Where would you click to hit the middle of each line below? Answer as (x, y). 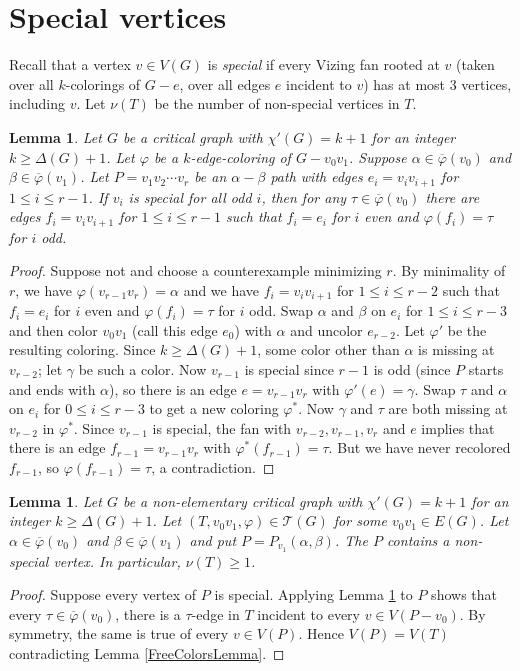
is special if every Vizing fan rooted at (323, 64)
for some (360, 520)
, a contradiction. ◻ (213, 466)
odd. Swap (281, 310)
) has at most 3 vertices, (437, 83)
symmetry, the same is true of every (119, 633)
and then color (53, 329)
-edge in (215, 613)
